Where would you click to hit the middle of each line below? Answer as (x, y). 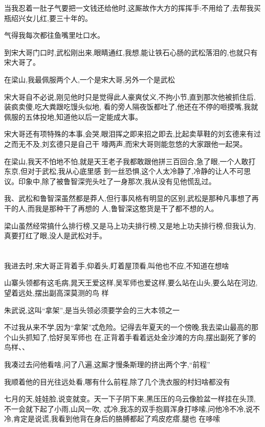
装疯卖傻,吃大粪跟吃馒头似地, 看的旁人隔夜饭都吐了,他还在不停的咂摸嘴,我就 (131, 107)
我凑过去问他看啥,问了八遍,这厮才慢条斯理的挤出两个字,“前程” (107, 364)
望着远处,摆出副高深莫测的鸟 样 (57, 293)
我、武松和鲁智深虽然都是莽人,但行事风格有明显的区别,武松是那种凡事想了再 (131, 198)
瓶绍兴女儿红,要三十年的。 (48, 18)
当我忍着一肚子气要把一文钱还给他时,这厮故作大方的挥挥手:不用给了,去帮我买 (132, 8)
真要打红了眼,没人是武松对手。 (55, 235)
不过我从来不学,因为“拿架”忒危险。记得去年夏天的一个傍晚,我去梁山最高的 (128, 327)
